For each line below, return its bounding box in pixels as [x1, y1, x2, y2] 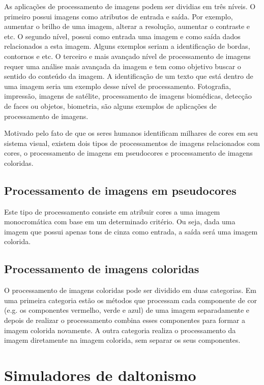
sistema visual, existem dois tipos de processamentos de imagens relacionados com [4, 137, 260, 148]
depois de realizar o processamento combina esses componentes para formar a [4, 315, 245, 325]
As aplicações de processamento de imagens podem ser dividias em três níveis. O [4, 1, 256, 11]
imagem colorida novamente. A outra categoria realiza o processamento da [4, 324, 236, 335]
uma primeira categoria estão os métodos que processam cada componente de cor [4, 294, 257, 305]
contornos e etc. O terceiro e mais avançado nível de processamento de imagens [4, 50, 251, 61]
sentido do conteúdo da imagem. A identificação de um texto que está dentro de [4, 71, 253, 81]
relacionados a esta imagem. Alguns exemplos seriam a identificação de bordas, [4, 41, 250, 51]
